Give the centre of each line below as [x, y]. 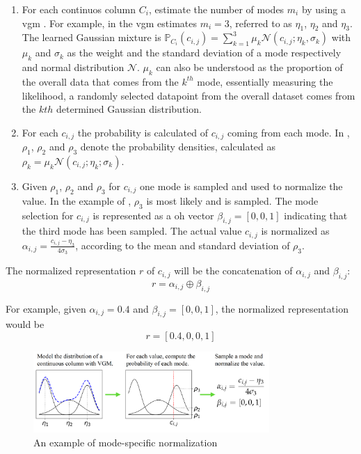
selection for [48, 215]
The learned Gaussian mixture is [91, 37]
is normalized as [295, 231]
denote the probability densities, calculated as [178, 147]
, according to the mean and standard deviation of [183, 245]
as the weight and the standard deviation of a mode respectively [204, 53]
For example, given [46, 308]
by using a [324, 9]
